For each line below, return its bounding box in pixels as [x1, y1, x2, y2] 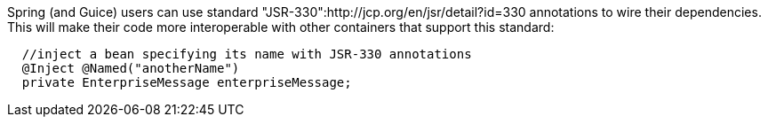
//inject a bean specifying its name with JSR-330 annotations [21, 47, 472, 61]
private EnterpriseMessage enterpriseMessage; [21, 75, 352, 89]
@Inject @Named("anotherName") [21, 61, 240, 75]
